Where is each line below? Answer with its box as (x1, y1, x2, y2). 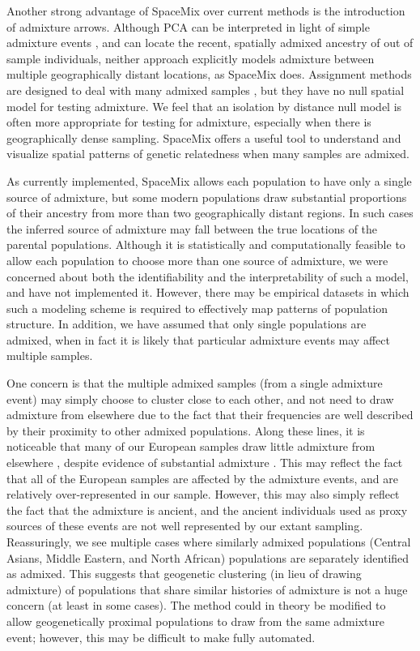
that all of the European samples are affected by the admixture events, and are (6, 469, 398, 486)
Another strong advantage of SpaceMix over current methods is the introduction (6, 2, 405, 19)
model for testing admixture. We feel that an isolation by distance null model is (6, 97, 402, 114)
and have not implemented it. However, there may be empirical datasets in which (6, 284, 409, 301)
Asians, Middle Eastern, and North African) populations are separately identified (6, 549, 409, 566)
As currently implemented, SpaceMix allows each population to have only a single (6, 172, 412, 189)
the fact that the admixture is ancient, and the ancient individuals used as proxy (6, 501, 408, 518)
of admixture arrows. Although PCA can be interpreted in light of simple (6, 18, 370, 35)
